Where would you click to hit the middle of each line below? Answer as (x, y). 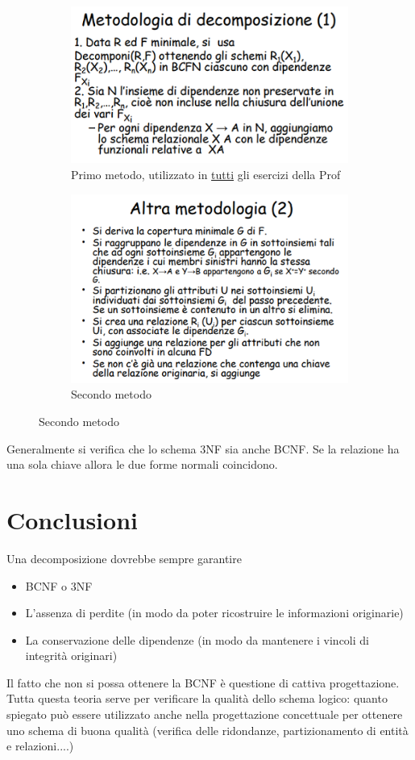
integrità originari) (71, 656)
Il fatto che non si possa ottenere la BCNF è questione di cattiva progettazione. (203, 682)
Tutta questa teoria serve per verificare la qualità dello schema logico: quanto (197, 698)
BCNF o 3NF (59, 585)
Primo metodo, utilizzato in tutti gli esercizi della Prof (206, 175)
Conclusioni (72, 519)
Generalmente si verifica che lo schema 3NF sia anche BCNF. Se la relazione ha (203, 448)
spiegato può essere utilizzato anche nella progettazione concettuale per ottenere (205, 714)
